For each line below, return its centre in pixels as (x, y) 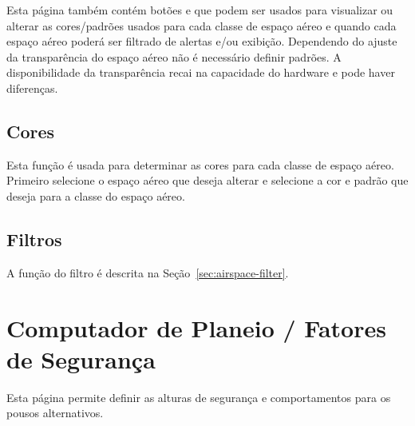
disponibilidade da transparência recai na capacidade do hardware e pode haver (201, 72)
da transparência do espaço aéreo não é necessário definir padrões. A (174, 56)
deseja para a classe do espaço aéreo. (96, 195)
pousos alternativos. (55, 413)
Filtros (34, 239)
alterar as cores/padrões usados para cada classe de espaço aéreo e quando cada (202, 25)
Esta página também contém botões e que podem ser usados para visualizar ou (200, 10)
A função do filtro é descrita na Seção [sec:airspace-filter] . (148, 272)
